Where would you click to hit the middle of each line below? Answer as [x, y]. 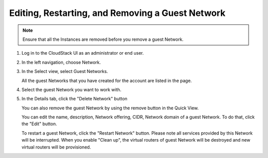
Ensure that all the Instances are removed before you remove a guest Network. [103, 39]
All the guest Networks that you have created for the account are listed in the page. [107, 80]
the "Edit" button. [39, 124]
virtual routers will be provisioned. [56, 147]
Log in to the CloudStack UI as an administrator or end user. [83, 53]
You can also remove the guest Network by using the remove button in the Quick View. [110, 108]
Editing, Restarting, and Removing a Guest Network [117, 13]
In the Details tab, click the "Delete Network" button [74, 99]
